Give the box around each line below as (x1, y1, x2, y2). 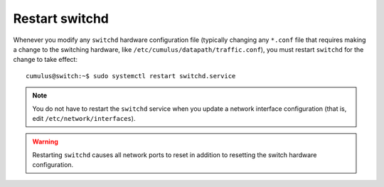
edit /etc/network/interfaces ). (32, 114, 136, 122)
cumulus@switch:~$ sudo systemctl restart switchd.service (26, 72, 236, 80)
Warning (32, 137, 58, 146)
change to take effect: (13, 55, 78, 64)
